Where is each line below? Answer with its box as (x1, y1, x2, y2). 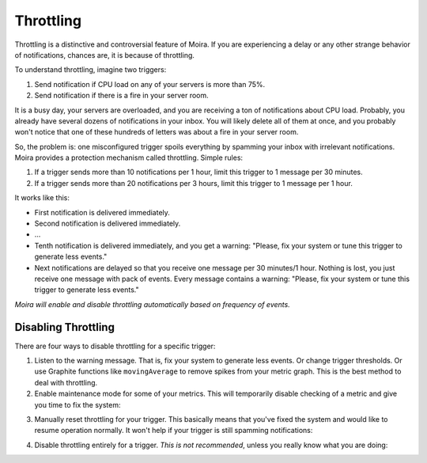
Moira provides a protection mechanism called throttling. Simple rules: (14, 153, 244, 162)
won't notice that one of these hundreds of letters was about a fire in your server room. (14, 127, 299, 137)
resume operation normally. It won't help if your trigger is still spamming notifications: (34, 426, 313, 435)
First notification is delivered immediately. (34, 207, 170, 217)
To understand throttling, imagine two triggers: (14, 65, 167, 74)
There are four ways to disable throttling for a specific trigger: (14, 341, 216, 351)
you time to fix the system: (34, 400, 121, 409)
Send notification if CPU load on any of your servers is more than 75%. (34, 79, 266, 89)
